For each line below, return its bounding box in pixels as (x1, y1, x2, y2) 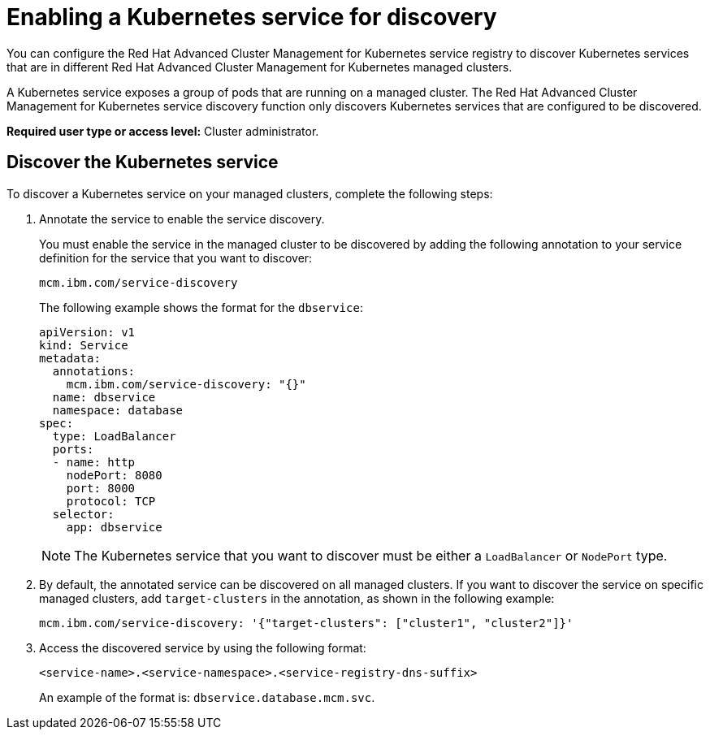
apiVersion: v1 (39, 325, 136, 339)
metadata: (39, 351, 101, 365)
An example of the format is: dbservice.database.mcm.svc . (39, 690, 375, 704)
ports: (52, 442, 94, 456)
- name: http (52, 455, 136, 469)
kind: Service (39, 338, 128, 352)
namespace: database (52, 403, 184, 417)
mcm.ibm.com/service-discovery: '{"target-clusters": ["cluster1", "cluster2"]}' (39, 616, 574, 630)
